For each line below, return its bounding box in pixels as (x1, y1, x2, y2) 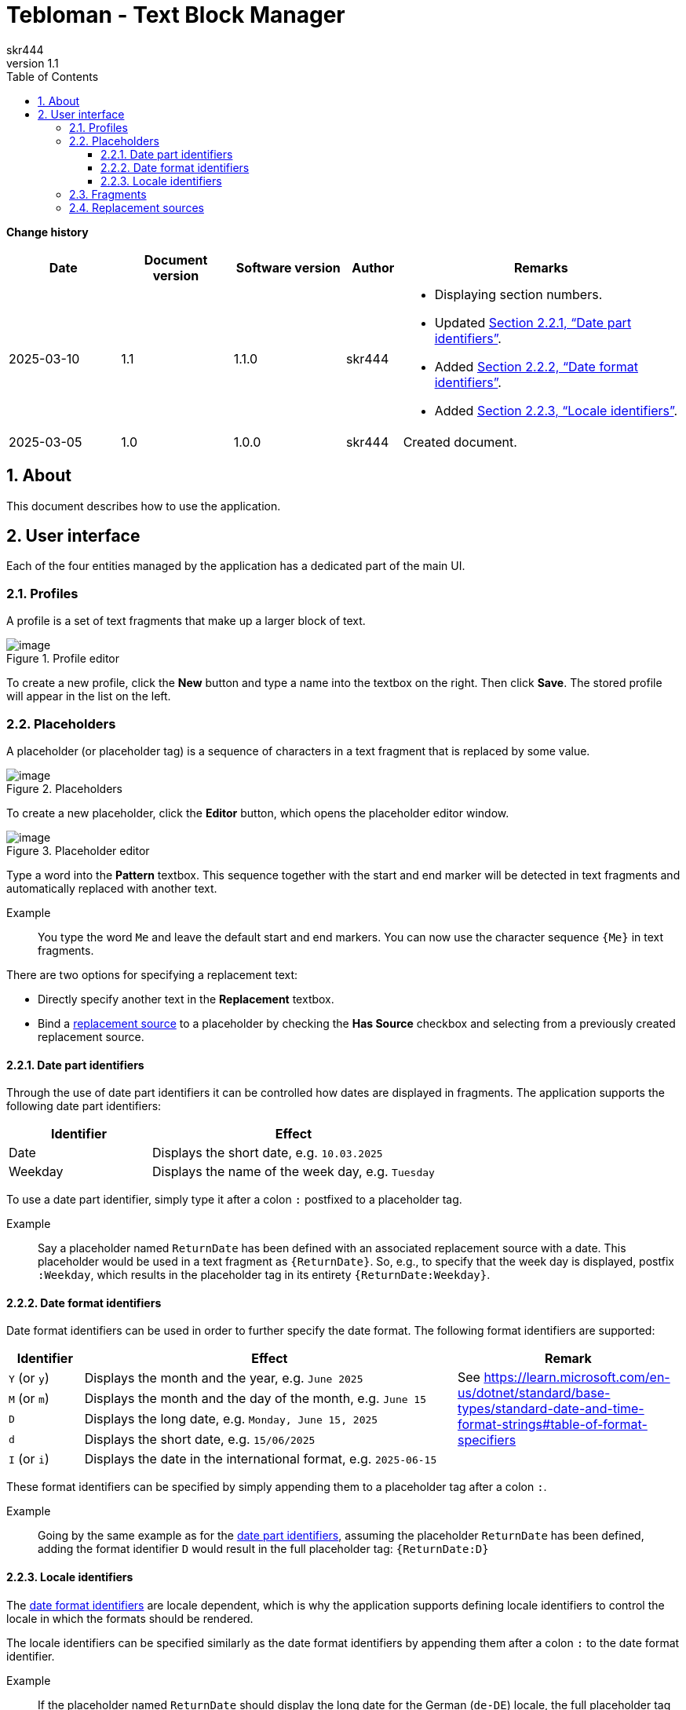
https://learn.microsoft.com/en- (483, 1369, 670, 1386)
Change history (6, 225, 89, 239)
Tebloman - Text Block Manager (6, 2, 345, 28)
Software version (235, 259, 341, 276)
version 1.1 (6, 56, 59, 70)
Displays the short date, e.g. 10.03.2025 (151, 1145, 383, 1161)
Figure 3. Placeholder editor (6, 843, 150, 857)
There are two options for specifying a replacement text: (6, 967, 298, 981)
